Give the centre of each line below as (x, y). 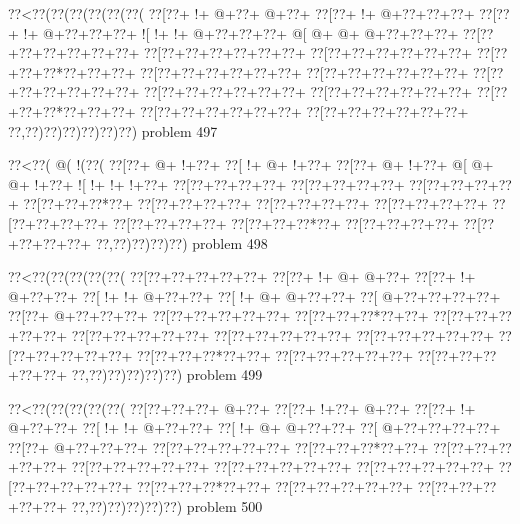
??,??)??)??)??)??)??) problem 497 (113, 130)
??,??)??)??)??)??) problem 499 (167, 374)
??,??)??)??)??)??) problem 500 (167, 505)
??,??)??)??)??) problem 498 (181, 242)
